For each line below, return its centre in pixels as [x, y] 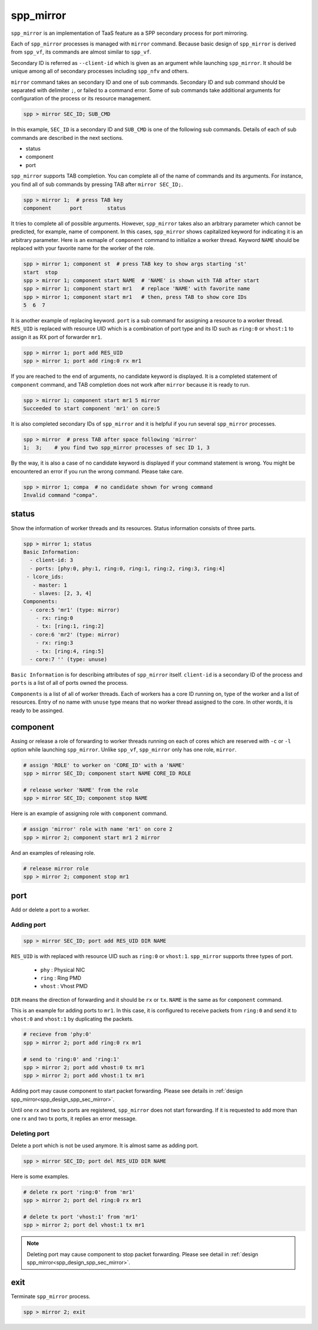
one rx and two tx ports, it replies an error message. [74, 1118]
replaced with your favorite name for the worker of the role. [83, 249]
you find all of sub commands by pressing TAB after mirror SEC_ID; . [97, 184]
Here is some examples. [40, 1176]
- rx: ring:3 [54, 643]
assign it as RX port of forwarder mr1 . [57, 337]
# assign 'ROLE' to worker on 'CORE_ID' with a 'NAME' [104, 765]
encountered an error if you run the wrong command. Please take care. [97, 471]
